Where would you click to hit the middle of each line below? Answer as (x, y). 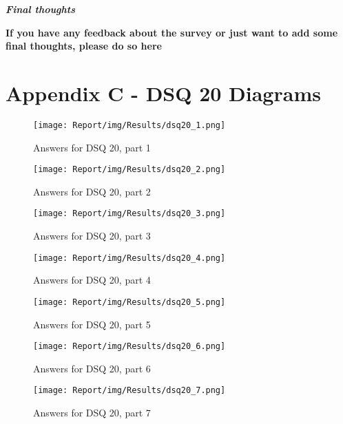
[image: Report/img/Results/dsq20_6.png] (129, 347)
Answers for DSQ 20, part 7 (92, 413)
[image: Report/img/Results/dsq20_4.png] (129, 258)
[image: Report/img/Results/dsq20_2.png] (129, 170)
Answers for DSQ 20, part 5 (92, 324)
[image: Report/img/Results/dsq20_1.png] (129, 125)
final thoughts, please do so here (84, 46)
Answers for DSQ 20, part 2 (92, 191)
